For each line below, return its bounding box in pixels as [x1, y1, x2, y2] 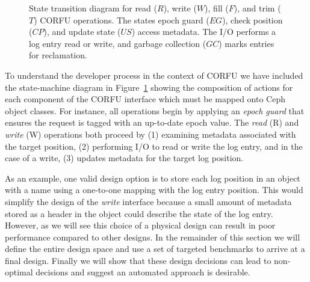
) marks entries [219, 37, 274, 49]
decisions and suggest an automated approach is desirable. [36, 266, 250, 278]
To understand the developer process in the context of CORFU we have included [5, 69, 303, 81]
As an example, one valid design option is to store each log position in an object [5, 171, 300, 184]
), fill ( [205, 2, 229, 14]
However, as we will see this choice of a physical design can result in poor [5, 219, 276, 231]
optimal [5, 266, 33, 278]
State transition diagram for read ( [29, 2, 157, 14]
